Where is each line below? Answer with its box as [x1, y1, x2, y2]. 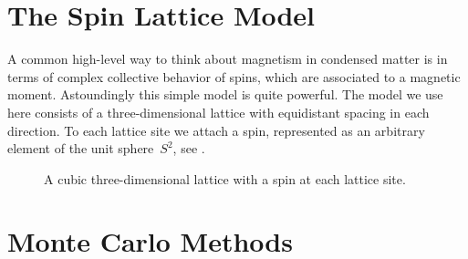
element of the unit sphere [7, 139, 154, 158]
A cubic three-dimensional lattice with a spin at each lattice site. [44, 169, 406, 188]
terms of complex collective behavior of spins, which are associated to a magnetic [7, 67, 461, 86]
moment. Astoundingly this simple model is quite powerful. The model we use [7, 85, 443, 104]
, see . [172, 139, 205, 158]
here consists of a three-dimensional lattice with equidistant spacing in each [7, 102, 430, 121]
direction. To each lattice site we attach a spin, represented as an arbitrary [7, 120, 425, 140]
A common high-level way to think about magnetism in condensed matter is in [7, 49, 448, 68]
